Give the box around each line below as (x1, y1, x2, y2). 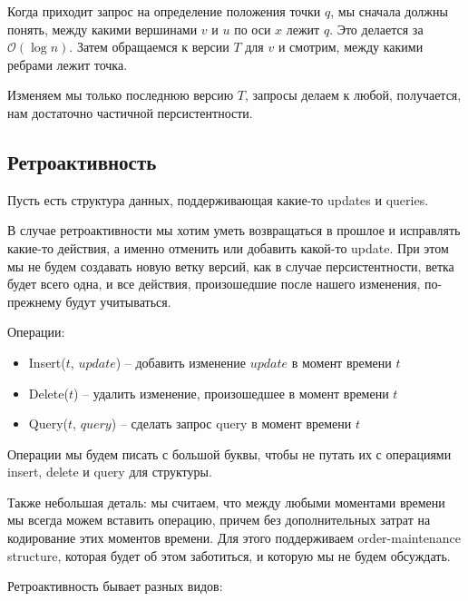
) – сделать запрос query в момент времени (111, 414, 352, 433)
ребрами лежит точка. (7, 54, 128, 74)
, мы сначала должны (330, 2, 448, 20)
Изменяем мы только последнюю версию (7, 85, 234, 104)
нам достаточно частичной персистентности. (7, 103, 253, 122)
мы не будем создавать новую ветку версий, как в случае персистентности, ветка (7, 256, 454, 275)
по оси (234, 19, 271, 38)
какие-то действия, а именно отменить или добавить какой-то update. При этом (7, 238, 449, 257)
